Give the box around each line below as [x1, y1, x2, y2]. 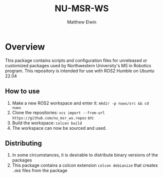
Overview [5, 41, 45, 52]
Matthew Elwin [67, 19, 97, 25]
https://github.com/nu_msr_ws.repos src [12, 115, 94, 120]
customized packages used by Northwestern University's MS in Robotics [5, 62, 152, 68]
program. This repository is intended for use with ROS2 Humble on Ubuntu [5, 68, 155, 74]
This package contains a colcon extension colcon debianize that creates [12, 162, 158, 168]
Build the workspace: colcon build [12, 120, 82, 126]
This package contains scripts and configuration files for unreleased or [5, 57, 147, 63]
